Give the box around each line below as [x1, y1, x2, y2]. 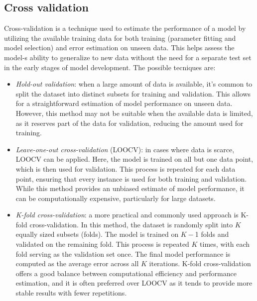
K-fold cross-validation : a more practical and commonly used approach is [15, 209, 239, 220]
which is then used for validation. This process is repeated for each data [15, 163, 236, 174]
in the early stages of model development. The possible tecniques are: [4, 62, 216, 72]
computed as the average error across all [15, 258, 139, 269]
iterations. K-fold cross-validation [149, 258, 251, 269]
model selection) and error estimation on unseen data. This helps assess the [4, 42, 235, 53]
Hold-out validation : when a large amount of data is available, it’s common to [15, 79, 253, 89]
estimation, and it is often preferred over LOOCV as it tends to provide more [15, 278, 253, 288]
